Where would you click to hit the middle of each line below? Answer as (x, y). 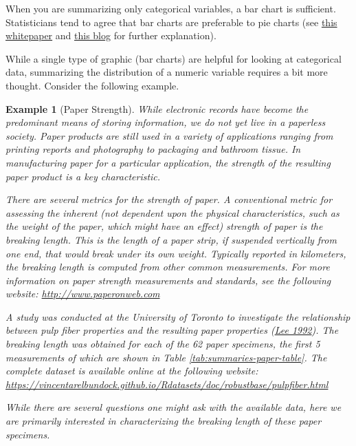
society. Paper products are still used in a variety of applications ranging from (169, 135)
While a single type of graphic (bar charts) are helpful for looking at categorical (174, 58)
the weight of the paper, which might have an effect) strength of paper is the (164, 226)
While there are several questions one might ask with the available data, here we (174, 407)
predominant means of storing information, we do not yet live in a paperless (166, 122)
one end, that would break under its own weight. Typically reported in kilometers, (176, 253)
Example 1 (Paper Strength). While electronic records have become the (157, 108)
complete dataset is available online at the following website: (132, 371)
